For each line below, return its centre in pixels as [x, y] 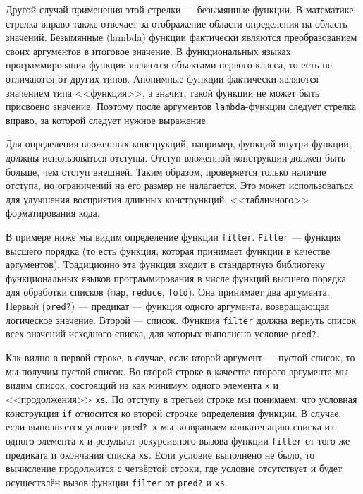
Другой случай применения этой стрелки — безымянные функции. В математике [180, 9]
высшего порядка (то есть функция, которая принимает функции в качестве [168, 250]
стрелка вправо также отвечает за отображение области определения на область [177, 23]
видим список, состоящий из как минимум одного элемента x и [142, 385]
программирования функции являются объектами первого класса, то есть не [169, 65]
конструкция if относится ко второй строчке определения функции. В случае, [174, 412]
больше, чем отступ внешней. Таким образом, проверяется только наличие [166, 171]
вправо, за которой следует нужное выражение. [107, 120]
